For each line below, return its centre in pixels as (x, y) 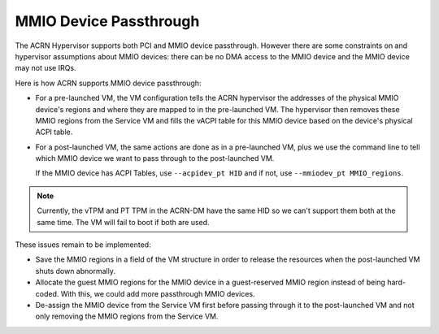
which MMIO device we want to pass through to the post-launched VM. (155, 158)
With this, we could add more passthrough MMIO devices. (158, 293)
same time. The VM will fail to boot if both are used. (124, 222)
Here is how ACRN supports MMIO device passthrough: (108, 83)
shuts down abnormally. (75, 271)
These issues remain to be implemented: (83, 245)
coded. (47, 293)
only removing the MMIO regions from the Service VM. (127, 316)
